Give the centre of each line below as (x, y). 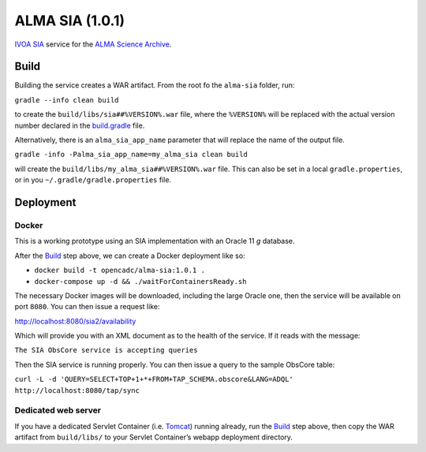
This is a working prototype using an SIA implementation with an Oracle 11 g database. (155, 241)
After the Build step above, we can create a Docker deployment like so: (130, 256)
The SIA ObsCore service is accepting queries (106, 350)
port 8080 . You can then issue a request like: (87, 307)
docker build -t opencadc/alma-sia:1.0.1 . (120, 271)
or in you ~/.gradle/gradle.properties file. (93, 180)
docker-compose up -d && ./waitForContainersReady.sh (140, 281)
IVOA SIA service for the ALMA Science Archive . (93, 44)
